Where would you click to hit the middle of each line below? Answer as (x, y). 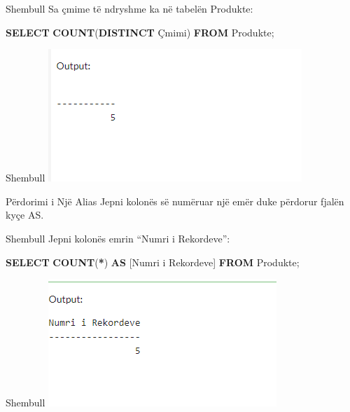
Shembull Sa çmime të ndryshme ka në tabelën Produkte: (129, 8)
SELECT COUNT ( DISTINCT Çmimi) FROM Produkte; (140, 32)
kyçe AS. (25, 215)
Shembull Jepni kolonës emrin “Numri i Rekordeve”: (118, 238)
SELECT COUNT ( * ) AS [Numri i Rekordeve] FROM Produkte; (153, 262)
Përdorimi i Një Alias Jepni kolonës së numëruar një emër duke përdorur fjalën (175, 201)
